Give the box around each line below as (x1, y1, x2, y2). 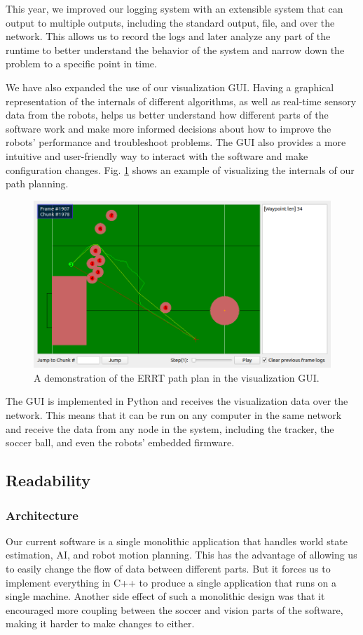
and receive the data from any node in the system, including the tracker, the (6, 421, 334, 436)
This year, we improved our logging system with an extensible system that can (6, 1, 343, 15)
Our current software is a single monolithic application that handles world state (6, 533, 348, 548)
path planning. (6, 176, 69, 191)
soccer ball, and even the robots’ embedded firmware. (6, 435, 235, 450)
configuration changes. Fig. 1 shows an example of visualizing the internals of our (6, 162, 355, 177)
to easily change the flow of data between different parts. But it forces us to (6, 561, 331, 576)
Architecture (6, 506, 78, 523)
